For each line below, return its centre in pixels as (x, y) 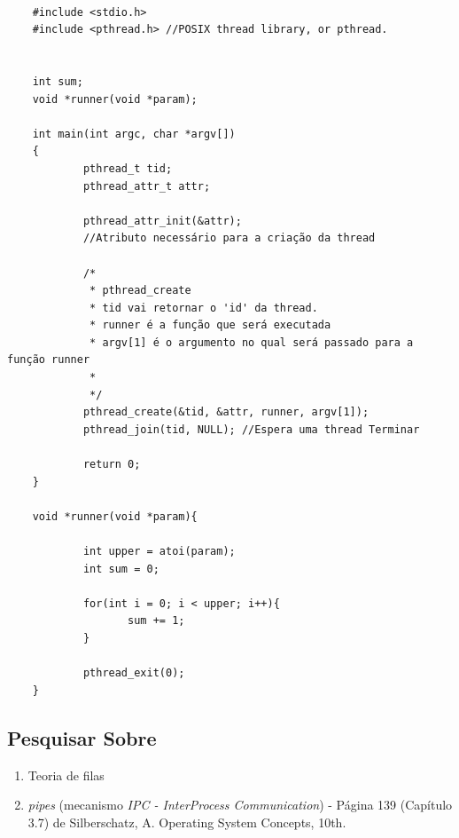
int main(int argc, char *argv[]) (134, 134)
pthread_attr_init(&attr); (162, 221)
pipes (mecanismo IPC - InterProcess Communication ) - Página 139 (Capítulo (240, 805)
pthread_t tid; (128, 168)
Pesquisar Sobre (82, 737)
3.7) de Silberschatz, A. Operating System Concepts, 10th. (187, 822)
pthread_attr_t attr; (147, 186)
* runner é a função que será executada (210, 325)
